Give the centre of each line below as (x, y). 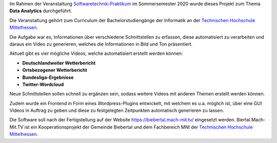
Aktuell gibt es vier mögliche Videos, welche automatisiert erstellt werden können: (96, 53)
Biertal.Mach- (251, 120)
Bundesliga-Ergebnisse (48, 77)
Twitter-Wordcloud (43, 84)
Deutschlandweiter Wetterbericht (59, 63)
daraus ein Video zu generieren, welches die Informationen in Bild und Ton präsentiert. (101, 44)
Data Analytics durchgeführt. (41, 11)
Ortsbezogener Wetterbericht (55, 70)
